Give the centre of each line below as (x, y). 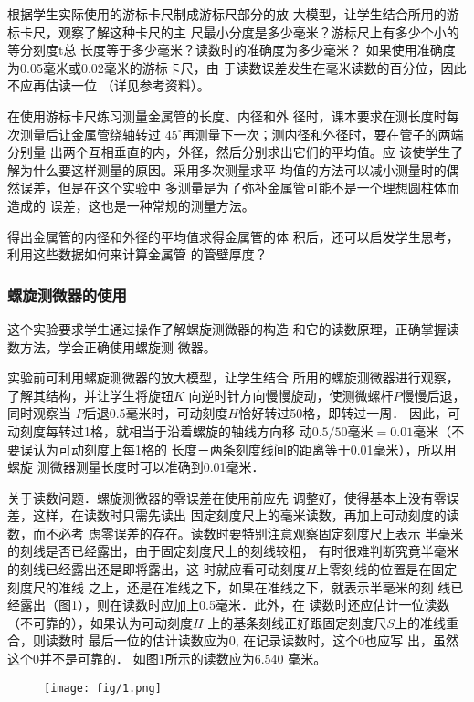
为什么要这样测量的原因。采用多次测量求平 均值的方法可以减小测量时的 (233, 169)
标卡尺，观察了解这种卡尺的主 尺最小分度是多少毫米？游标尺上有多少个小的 (233, 31)
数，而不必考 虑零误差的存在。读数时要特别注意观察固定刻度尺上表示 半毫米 (236, 533)
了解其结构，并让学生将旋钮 (90, 395)
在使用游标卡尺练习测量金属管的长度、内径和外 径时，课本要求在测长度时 (227, 115)
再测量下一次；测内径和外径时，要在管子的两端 (323, 134)
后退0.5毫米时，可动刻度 (156, 413)
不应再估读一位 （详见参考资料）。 (109, 85)
